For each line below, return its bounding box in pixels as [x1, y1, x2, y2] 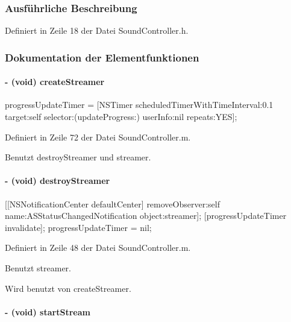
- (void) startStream [5, 305, 90, 318]
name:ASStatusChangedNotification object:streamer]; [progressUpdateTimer [5, 209, 287, 222]
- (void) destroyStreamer [5, 174, 110, 187]
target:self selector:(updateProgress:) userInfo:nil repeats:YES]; [5, 110, 237, 123]
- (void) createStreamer [5, 75, 105, 88]
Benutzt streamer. [5, 262, 71, 274]
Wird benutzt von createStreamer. [5, 282, 131, 294]
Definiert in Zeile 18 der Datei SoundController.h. [5, 24, 189, 37]
